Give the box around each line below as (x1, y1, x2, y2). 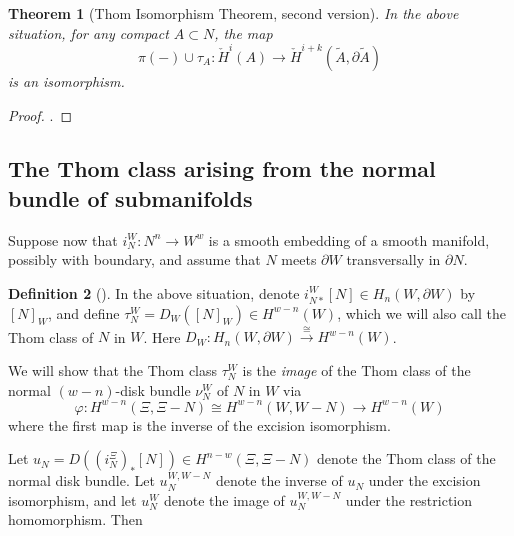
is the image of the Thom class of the (242, 360, 471, 380)
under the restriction (345, 489, 473, 510)
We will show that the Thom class (8, 360, 218, 380)
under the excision (368, 470, 481, 491)
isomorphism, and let (8, 489, 137, 510)
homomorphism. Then (8, 509, 143, 530)
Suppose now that (8, 229, 118, 250)
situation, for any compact (8, 22, 169, 43)
